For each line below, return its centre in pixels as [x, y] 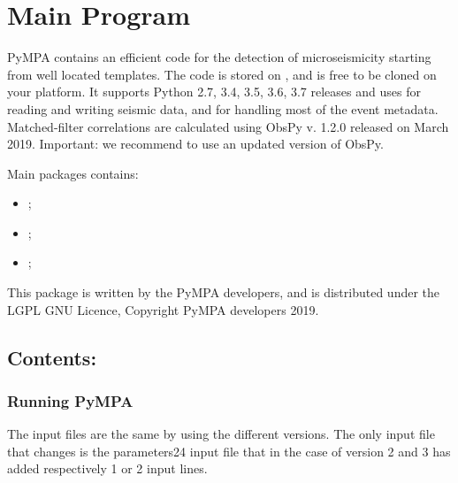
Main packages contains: [73, 173]
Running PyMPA [70, 400]
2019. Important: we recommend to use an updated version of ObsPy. [195, 144]
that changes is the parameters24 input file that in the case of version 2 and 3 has [229, 451]
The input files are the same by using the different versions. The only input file [221, 434]
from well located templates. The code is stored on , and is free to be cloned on [222, 74]
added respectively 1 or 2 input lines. [107, 468]
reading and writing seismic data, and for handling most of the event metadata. [223, 108]
